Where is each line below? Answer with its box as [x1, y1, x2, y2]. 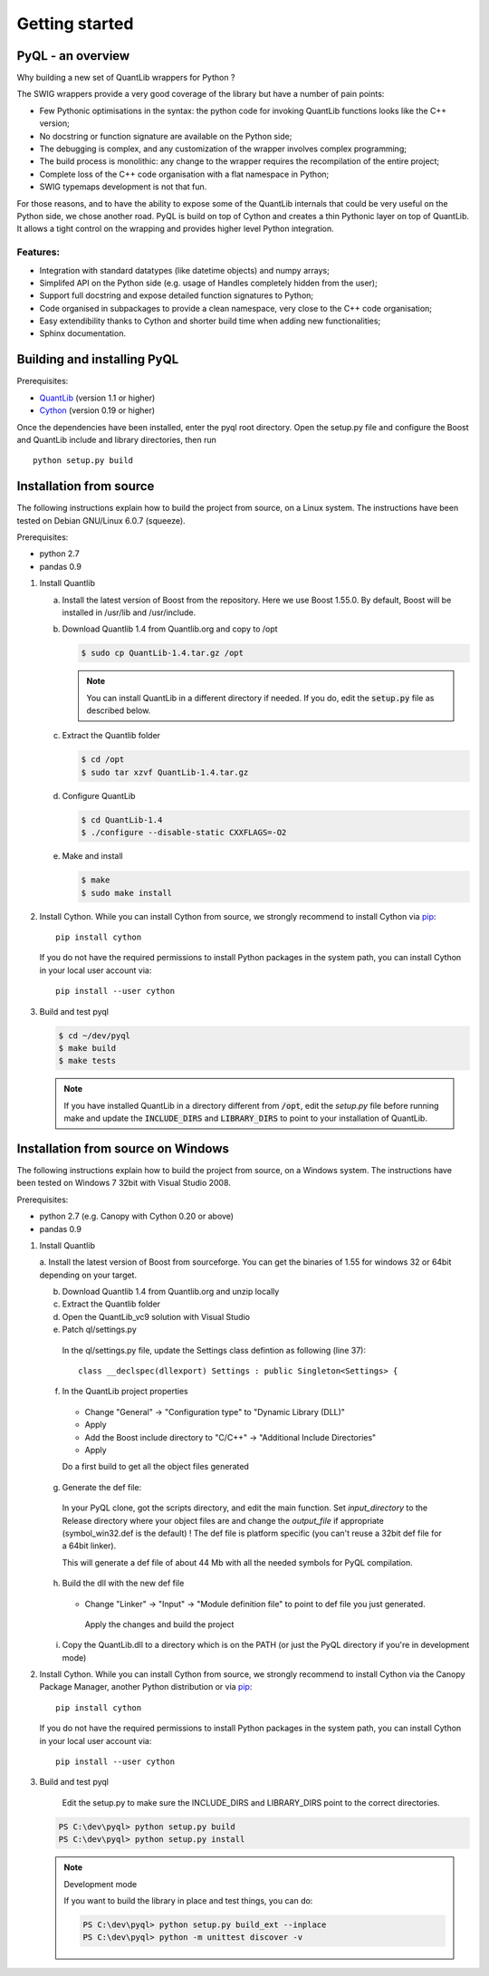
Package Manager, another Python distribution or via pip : [39, 1682, 253, 1692]
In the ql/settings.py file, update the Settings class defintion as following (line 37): [62, 1345, 367, 1355]
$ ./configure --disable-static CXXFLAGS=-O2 [81, 827, 287, 838]
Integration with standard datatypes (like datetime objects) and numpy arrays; [39, 265, 330, 275]
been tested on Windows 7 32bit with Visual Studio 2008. [16, 1178, 231, 1189]
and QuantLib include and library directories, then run [16, 434, 216, 445]
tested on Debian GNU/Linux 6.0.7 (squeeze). [16, 515, 186, 525]
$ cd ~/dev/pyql [58, 1030, 131, 1041]
